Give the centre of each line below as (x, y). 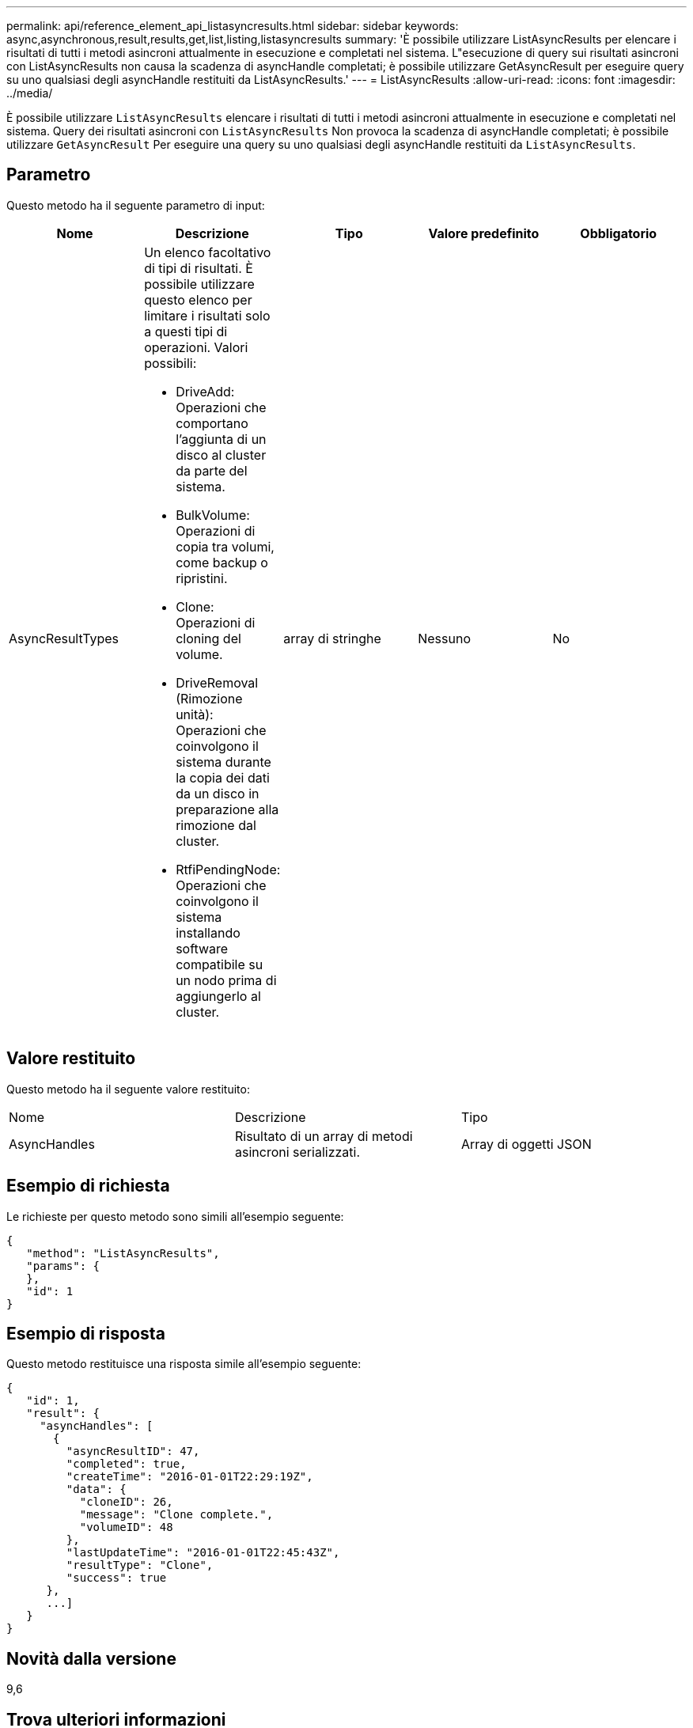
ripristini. (202, 578)
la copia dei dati (223, 777)
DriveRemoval (217, 682)
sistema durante (223, 762)
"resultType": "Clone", (140, 1565)
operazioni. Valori (196, 347)
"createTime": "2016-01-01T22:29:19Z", (189, 1477)
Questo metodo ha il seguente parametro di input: (136, 205)
